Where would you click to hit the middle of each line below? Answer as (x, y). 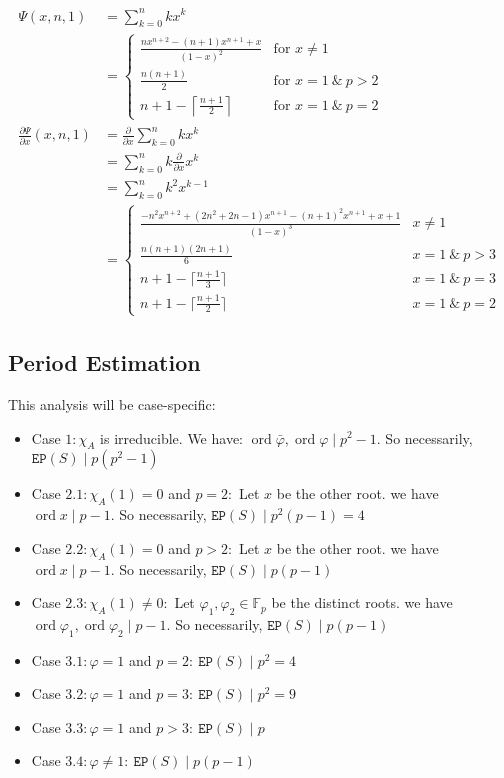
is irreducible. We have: (171, 437)
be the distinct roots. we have (362, 602)
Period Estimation (104, 362)
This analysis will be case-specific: (112, 403)
